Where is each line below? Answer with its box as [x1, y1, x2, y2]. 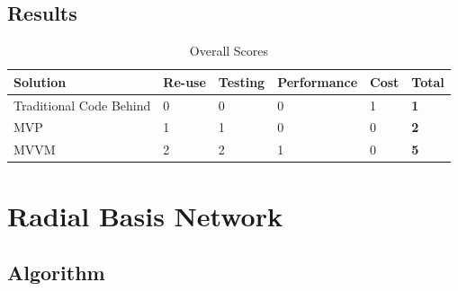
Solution [13, 72, 67, 91]
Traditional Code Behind [13, 95, 151, 114]
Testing [218, 72, 265, 91]
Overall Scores [189, 41, 269, 60]
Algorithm [7, 259, 105, 287]
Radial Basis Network [7, 197, 283, 234]
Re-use [163, 72, 206, 91]
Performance [277, 72, 358, 91]
